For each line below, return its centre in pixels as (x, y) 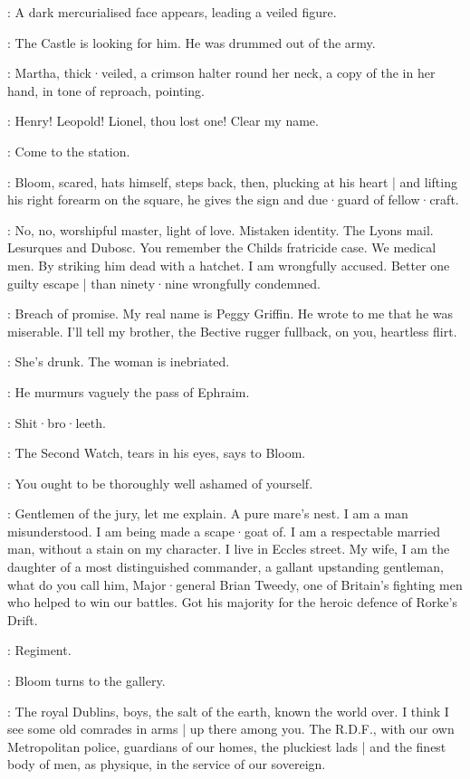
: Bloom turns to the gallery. (86, 681)
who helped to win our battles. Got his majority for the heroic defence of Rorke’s (232, 602)
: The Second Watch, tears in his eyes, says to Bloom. (157, 453)
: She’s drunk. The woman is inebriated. (119, 361)
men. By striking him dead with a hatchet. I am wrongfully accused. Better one (229, 265)
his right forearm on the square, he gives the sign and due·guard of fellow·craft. (233, 199)
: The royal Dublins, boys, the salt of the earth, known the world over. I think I (228, 711)
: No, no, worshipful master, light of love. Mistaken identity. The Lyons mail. (221, 229)
